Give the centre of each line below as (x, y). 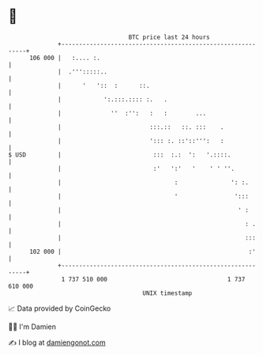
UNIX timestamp (167, 293)
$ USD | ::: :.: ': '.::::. (120, 155)
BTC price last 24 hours (169, 37)
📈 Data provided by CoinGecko (60, 308)
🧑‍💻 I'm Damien (32, 327)
